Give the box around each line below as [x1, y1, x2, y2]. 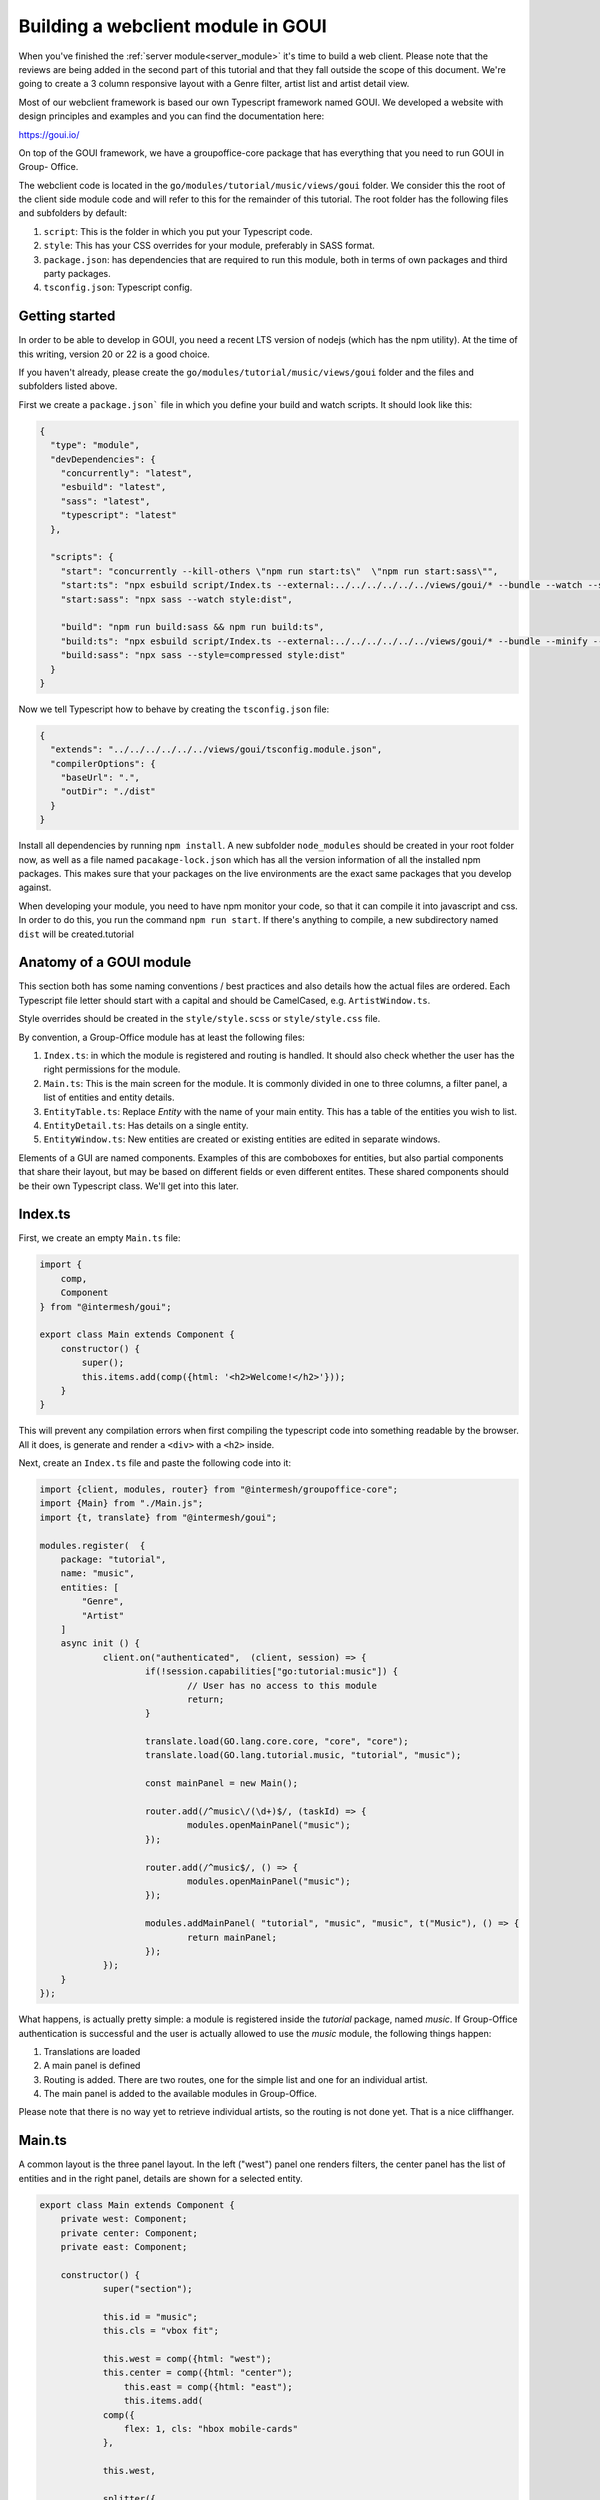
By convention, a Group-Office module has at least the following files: [18, 1031, 305, 1043]
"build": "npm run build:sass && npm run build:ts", [60, 621, 325, 633]
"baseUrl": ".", [60, 772, 140, 784]
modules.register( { [39, 1540, 146, 1551]
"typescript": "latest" [60, 510, 177, 521]
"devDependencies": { [50, 453, 157, 465]
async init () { [60, 1638, 140, 1649]
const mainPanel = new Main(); [145, 1778, 299, 1789]
